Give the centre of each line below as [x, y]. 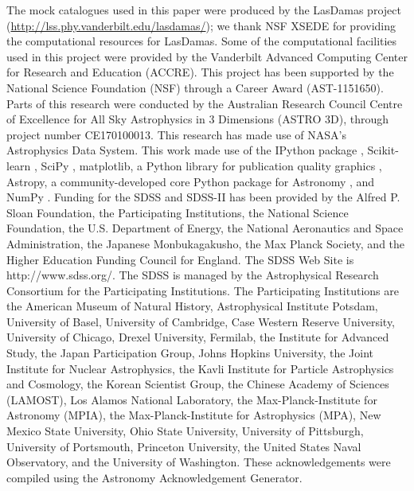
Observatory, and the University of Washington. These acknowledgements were [199, 462]
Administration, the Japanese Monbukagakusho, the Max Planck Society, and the [206, 243]
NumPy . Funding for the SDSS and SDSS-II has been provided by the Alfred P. [203, 197]
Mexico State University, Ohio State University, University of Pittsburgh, [185, 431]
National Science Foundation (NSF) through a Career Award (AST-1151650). [195, 87]
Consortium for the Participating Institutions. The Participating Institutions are [203, 290]
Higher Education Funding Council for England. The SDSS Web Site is [180, 259]
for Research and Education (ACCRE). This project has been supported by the [200, 72]
